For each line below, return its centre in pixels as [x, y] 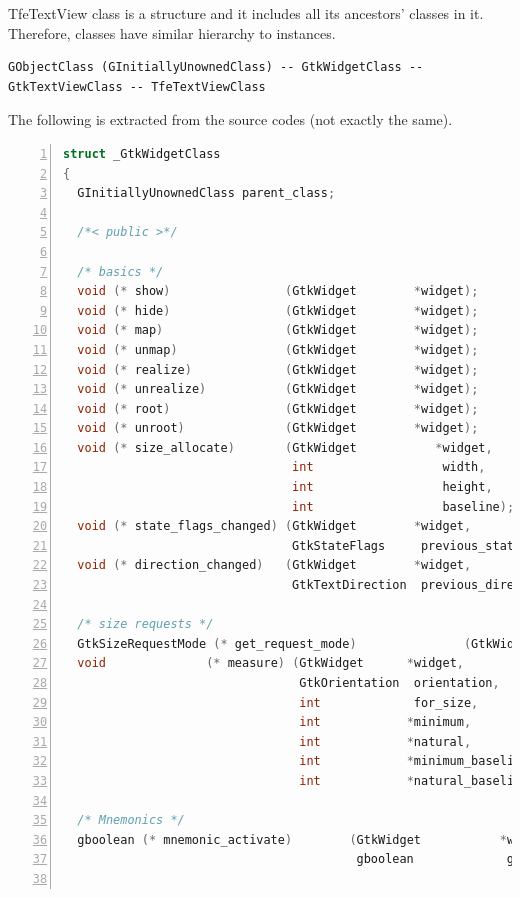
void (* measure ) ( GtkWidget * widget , [271, 663]
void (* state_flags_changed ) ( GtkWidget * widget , [274, 526]
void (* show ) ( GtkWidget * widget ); [278, 291]
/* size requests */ [145, 624]
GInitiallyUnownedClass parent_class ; [206, 193]
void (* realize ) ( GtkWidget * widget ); [278, 369]
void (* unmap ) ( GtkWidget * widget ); [278, 349]
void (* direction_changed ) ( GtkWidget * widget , [274, 565]
